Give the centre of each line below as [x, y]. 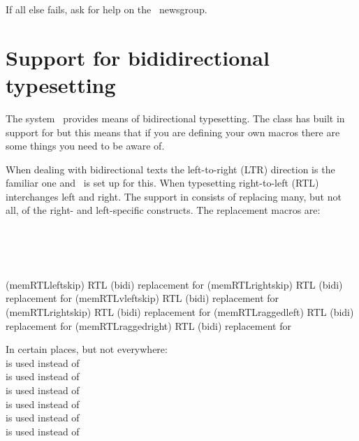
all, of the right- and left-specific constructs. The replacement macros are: [163, 210]
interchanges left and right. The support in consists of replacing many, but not [174, 196]
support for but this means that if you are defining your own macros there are [173, 132]
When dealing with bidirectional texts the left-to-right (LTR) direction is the [170, 169]
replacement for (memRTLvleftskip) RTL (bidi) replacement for [142, 298]
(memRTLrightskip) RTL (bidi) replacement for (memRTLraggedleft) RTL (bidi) [180, 312]
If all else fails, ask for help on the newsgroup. [107, 9]
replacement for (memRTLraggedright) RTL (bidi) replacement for [148, 325]
